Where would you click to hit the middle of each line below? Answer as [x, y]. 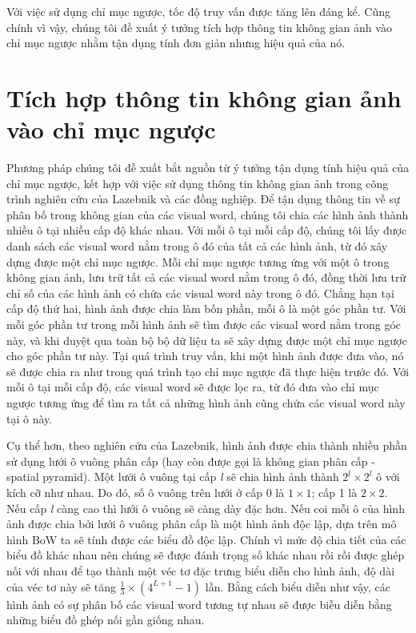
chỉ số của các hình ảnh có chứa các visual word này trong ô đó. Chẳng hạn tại [200, 292]
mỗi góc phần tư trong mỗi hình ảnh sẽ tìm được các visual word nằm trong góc [204, 325]
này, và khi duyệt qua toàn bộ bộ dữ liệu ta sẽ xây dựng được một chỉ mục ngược [207, 340]
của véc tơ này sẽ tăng [61, 586]
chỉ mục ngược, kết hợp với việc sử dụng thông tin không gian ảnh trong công [198, 183]
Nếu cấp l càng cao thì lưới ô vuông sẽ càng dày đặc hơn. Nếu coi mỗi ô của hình [206, 508]
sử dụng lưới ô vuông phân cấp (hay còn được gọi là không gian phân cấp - [191, 461]
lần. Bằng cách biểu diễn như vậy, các [298, 586]
